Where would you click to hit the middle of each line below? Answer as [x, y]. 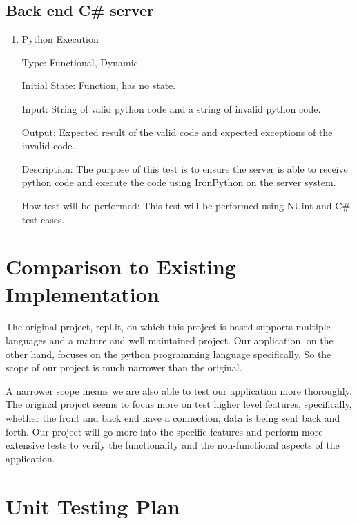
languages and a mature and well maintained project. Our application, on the [170, 340]
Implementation [83, 293]
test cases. [43, 219]
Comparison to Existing [121, 266]
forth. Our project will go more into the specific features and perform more [164, 431]
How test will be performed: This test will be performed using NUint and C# [186, 205]
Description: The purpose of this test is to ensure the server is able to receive [185, 168]
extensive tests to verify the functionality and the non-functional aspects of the [173, 445]
